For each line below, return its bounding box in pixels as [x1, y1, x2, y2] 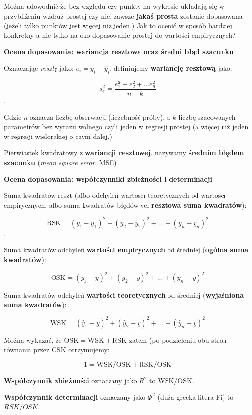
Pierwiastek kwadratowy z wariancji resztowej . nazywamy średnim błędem [4, 147, 244, 158]
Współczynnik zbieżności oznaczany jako [4, 375, 137, 386]
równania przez [4, 344, 50, 355]
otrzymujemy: [68, 344, 110, 355]
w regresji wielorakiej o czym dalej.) [4, 131, 112, 141]
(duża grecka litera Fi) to [157, 391, 234, 402]
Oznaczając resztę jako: [4, 62, 74, 73]
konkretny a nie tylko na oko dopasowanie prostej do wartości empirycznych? [4, 29, 236, 40]
